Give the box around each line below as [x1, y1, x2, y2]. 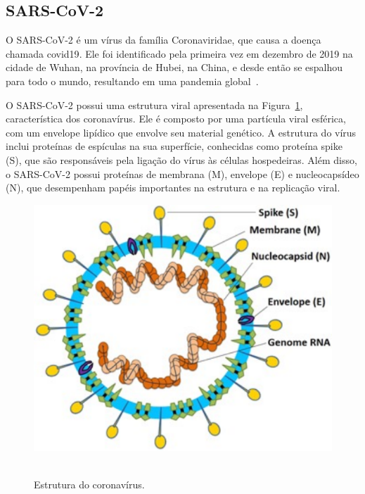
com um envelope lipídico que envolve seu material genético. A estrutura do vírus [6, 125, 357, 139]
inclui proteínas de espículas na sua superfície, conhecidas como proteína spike [6, 139, 342, 153]
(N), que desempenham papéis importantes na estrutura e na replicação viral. [6, 180, 340, 195]
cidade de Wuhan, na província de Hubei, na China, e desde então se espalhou [6, 60, 343, 75]
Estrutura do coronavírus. [34, 476, 145, 491]
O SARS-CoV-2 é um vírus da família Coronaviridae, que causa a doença [6, 32, 321, 47]
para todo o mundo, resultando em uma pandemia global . [6, 73, 259, 88]
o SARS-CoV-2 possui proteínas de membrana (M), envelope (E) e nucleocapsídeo [6, 166, 359, 181]
